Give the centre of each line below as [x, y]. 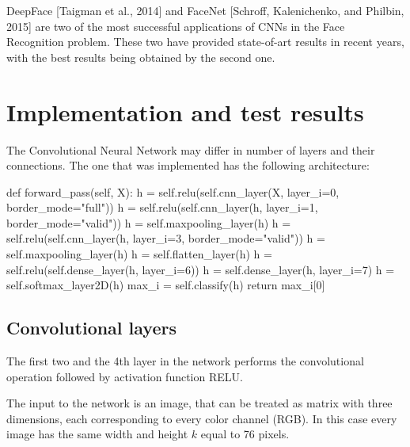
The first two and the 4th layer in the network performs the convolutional [185, 361]
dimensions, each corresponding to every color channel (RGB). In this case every [202, 418]
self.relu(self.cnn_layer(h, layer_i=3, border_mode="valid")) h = [166, 238]
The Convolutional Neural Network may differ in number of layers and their [191, 149]
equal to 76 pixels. [245, 434]
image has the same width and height [97, 434]
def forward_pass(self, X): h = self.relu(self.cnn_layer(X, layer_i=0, [173, 191]
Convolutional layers [91, 328]
